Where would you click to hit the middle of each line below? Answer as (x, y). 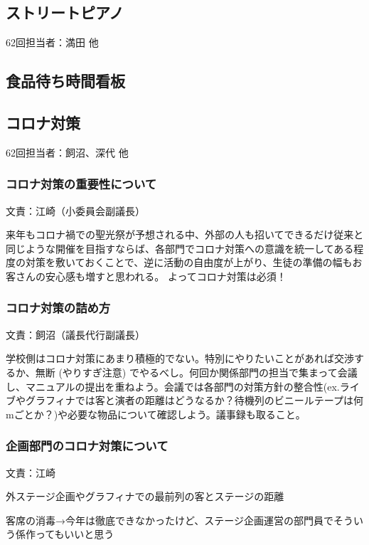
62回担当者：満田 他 (52, 42)
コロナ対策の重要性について (81, 184)
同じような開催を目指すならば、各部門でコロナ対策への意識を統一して (170, 248)
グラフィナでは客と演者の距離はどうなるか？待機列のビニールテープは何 (194, 400)
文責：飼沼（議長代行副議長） (75, 334)
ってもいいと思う (75, 534)
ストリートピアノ (65, 12)
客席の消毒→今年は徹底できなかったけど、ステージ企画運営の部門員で (170, 520)
